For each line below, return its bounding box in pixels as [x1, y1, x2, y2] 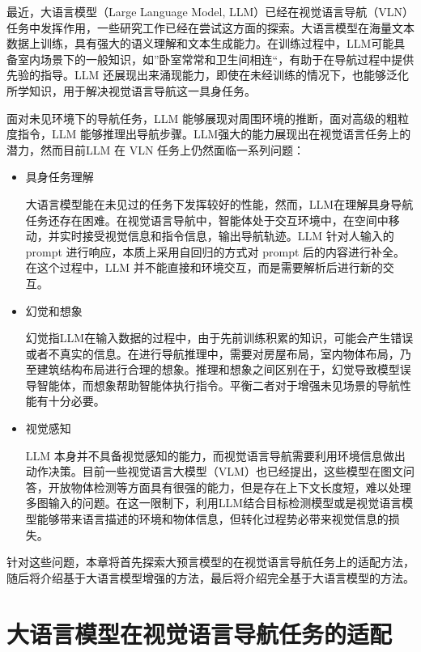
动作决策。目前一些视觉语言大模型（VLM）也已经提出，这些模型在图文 [25, 463, 403, 480]
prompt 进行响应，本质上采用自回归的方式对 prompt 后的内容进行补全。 [25, 243, 406, 260]
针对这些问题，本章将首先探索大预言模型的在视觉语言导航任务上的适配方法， [6, 553, 415, 570]
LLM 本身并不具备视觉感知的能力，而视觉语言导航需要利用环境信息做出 [25, 447, 406, 464]
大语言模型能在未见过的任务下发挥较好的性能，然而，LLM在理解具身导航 [25, 195, 414, 212]
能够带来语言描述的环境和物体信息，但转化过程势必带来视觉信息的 [36, 510, 389, 527]
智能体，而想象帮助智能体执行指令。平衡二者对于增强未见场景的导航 [36, 376, 400, 393]
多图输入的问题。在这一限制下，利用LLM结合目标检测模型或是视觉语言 [25, 494, 402, 511]
